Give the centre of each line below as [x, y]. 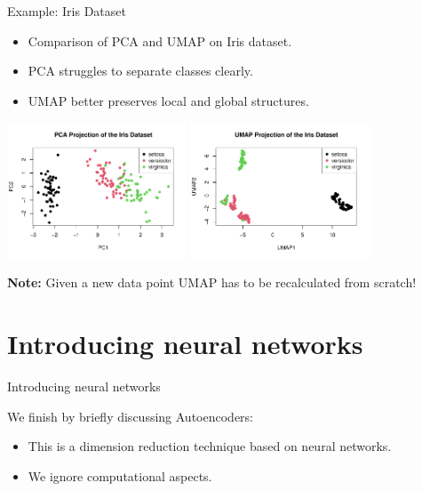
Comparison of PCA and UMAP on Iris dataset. [160, 40]
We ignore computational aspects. [120, 475]
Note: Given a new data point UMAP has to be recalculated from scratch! [212, 282]
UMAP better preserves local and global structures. [168, 100]
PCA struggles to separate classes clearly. [140, 71]
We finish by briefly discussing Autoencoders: [130, 416]
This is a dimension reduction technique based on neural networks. [210, 446]
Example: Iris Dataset [67, 11]
